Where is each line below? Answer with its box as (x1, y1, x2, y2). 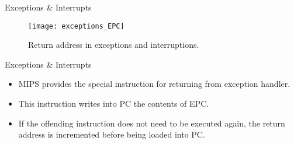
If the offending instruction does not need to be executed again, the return (18, 117, 285, 129)
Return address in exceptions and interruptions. (28, 38, 199, 51)
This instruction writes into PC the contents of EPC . (18, 97, 209, 110)
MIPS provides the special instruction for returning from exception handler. (18, 78, 290, 90)
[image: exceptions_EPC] (28, 22, 124, 30)
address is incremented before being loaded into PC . (18, 128, 205, 141)
